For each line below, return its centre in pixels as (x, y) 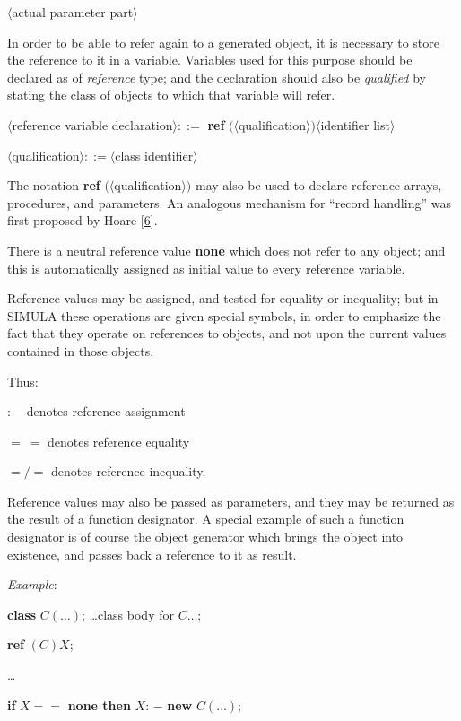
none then (99, 704)
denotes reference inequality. (128, 471)
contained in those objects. (81, 350)
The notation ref (54, 185)
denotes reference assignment (106, 411)
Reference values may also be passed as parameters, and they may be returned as (231, 501)
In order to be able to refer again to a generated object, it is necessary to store (223, 42)
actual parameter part (73, 12)
